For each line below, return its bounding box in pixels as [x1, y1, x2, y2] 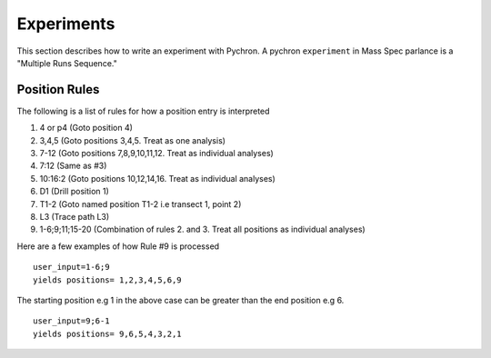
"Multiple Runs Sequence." [16, 57, 117, 68]
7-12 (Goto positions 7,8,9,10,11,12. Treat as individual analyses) [39, 148, 275, 159]
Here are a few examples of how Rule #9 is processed [16, 241, 220, 252]
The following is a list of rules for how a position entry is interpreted [16, 105, 270, 116]
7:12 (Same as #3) [39, 160, 107, 172]
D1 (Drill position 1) [39, 186, 109, 197]
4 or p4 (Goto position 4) [39, 123, 134, 134]
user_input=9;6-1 [33, 316, 110, 326]
